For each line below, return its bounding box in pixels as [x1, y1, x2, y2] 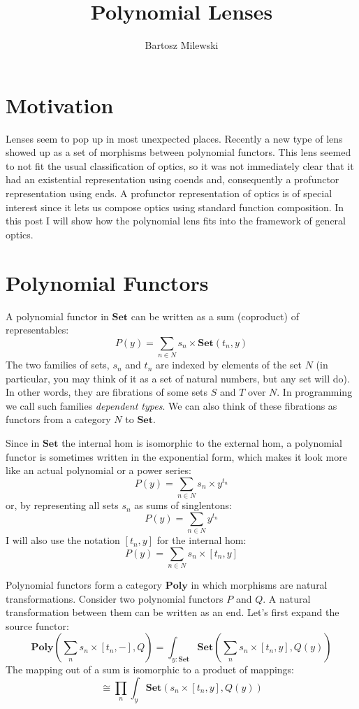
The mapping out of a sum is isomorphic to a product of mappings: [6, 662, 295, 677]
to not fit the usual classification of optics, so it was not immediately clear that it [6, 158, 354, 173]
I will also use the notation [6, 533, 120, 547]
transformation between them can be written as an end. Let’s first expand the [6, 605, 339, 620]
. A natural [263, 591, 311, 606]
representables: [6, 322, 69, 337]
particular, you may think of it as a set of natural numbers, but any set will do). [6, 371, 350, 385]
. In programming [277, 385, 353, 399]
